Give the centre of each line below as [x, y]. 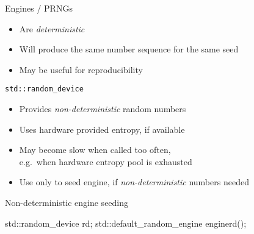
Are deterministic [52, 28]
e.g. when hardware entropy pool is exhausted [106, 161]
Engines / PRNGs [39, 8]
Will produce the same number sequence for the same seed [129, 49]
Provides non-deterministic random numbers [103, 109]
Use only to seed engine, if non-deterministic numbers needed [134, 182]
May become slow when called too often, [95, 150]
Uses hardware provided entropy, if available [102, 129]
